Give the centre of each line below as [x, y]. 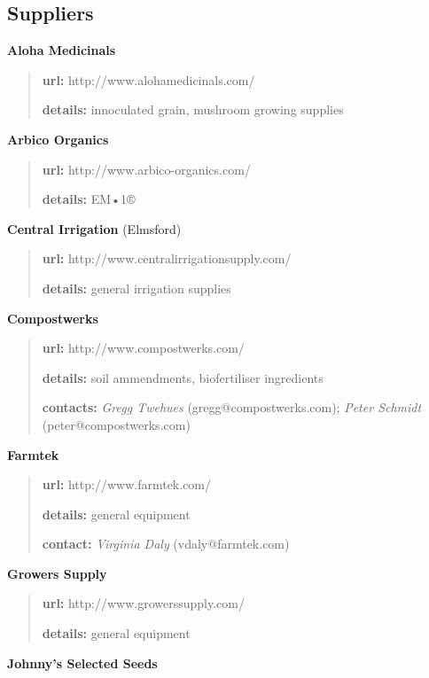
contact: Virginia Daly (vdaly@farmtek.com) [166, 544]
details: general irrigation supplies [136, 288]
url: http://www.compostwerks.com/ [143, 348]
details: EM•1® [89, 199]
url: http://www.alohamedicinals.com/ [148, 79]
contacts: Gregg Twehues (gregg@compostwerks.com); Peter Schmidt [232, 407]
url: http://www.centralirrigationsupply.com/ [167, 258]
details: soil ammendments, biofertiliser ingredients [183, 377]
